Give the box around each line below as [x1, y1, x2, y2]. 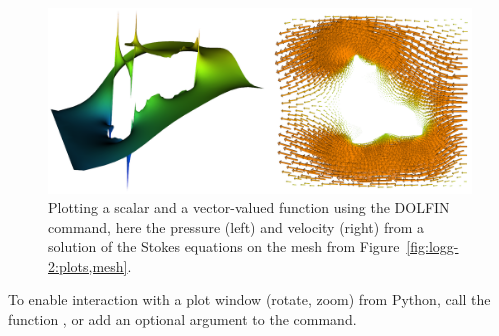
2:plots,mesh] [48, 255, 128, 276]
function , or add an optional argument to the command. [8, 309, 357, 330]
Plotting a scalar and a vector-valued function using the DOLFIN [48, 197, 450, 218]
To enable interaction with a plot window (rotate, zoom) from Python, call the [8, 289, 491, 310]
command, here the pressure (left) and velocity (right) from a [48, 216, 425, 237]
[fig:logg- [406, 236, 459, 257]
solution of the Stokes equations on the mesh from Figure [48, 236, 400, 257]
